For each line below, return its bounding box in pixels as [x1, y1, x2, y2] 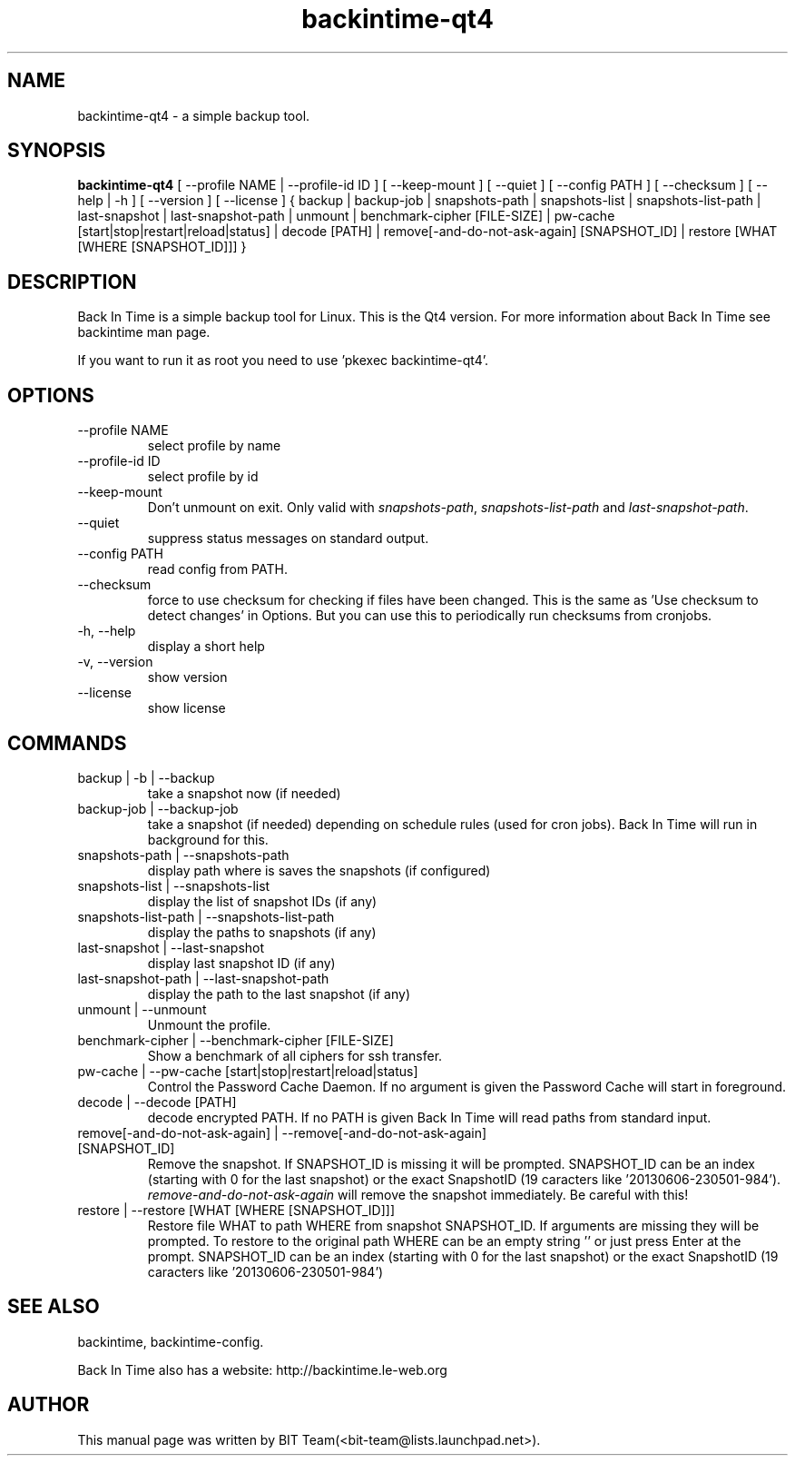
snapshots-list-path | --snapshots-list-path [77, 908, 335, 924]
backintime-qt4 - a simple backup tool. [77, 107, 310, 124]
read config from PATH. [147, 561, 288, 578]
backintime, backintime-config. [77, 1333, 264, 1349]
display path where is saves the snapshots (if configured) [147, 862, 491, 878]
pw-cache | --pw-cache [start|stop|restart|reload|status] [77, 1063, 418, 1079]
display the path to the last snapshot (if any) [147, 985, 410, 1002]
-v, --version [77, 654, 153, 670]
